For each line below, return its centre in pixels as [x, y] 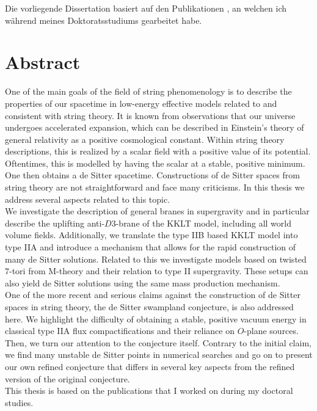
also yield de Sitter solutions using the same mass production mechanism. [143, 282]
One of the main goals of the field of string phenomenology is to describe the [148, 91]
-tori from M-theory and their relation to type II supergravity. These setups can [159, 271]
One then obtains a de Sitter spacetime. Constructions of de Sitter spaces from [152, 175]
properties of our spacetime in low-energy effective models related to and [141, 103]
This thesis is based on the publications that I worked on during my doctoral [149, 391]
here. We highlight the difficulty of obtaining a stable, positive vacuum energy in [156, 318]
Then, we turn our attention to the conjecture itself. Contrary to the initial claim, [158, 342]
